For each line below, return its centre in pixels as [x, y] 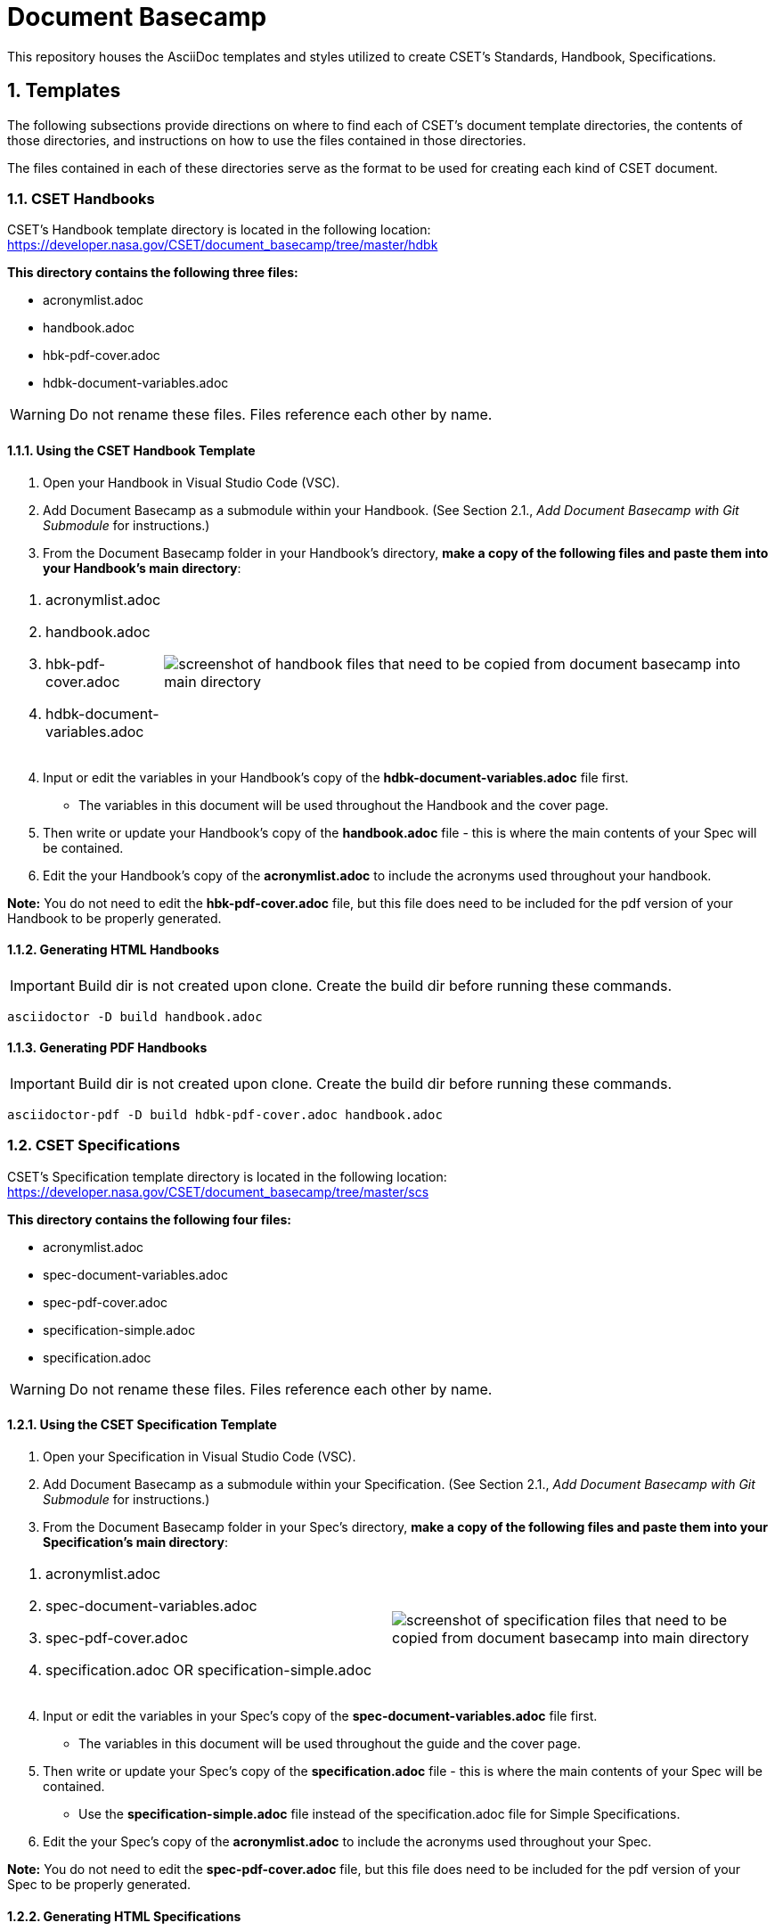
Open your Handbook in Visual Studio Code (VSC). [192, 482]
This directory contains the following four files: [149, 1219]
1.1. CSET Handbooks [81, 198]
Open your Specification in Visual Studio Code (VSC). [200, 1456]
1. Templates [64, 91]
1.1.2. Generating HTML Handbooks [114, 950]
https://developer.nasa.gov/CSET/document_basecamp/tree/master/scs [218, 1191]
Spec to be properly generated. [99, 1884]
